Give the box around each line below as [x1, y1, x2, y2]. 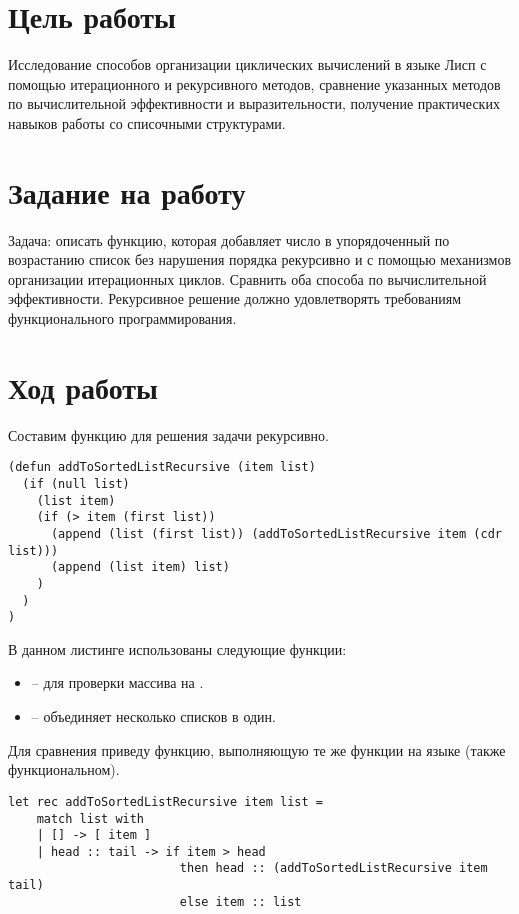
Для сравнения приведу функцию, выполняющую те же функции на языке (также [8, 739, 506, 760]
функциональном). [8, 759, 120, 780]
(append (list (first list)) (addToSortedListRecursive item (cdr [50, 526, 502, 541]
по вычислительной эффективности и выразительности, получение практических [8, 93, 500, 114]
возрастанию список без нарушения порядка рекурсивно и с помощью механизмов [8, 249, 511, 270]
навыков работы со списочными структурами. [8, 112, 286, 133]
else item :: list [179, 894, 302, 909]
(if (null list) [22, 476, 130, 491]
